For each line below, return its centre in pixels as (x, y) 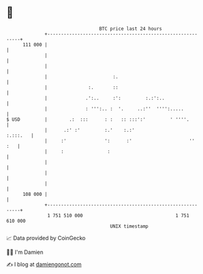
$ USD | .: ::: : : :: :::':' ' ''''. (98, 119)
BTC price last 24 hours (131, 29)
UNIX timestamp (129, 226)
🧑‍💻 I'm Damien (25, 252)
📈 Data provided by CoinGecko (46, 238)
